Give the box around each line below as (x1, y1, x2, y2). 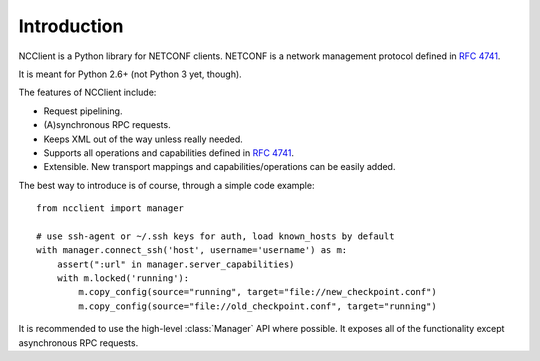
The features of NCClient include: (18, 86, 157, 99)
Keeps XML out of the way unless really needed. (43, 133, 244, 145)
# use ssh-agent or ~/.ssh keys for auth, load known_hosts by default (36, 230, 395, 242)
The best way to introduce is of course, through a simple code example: (18, 179, 315, 191)
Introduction (18, 15, 124, 37)
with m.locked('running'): (56, 273, 190, 284)
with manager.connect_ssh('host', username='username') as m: (36, 245, 348, 256)
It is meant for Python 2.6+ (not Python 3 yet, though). (18, 68, 242, 80)
